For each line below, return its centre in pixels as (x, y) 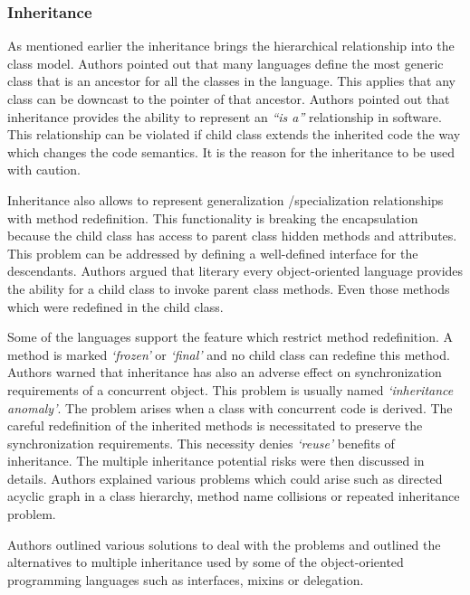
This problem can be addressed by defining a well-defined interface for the (213, 253)
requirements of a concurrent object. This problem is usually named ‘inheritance (230, 389)
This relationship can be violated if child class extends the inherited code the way (234, 134)
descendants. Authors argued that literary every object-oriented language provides (235, 271)
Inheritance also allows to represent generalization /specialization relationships (225, 199)
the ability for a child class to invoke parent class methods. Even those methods (229, 288)
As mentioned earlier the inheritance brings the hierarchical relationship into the (231, 46)
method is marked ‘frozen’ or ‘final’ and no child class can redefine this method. (229, 354)
